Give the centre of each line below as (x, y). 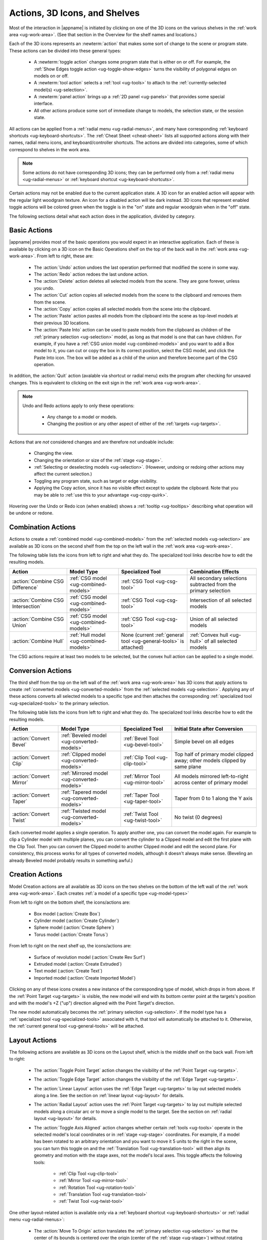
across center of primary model (211, 783)
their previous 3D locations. (62, 323)
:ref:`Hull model (88, 635)
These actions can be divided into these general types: (65, 51)
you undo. (44, 288)
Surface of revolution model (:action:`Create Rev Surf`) (89, 957)
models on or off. (51, 76)
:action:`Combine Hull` (38, 641)
